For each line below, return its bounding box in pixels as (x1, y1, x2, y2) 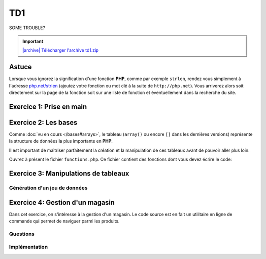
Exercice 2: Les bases (9, 118, 77, 127)
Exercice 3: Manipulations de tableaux (9, 169, 130, 177)
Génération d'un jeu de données (9, 184, 88, 191)
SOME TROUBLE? (9, 25, 45, 31)
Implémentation (9, 244, 48, 251)
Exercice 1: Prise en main (9, 102, 87, 111)
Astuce (9, 63, 32, 71)
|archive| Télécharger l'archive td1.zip (22, 47, 99, 53)
